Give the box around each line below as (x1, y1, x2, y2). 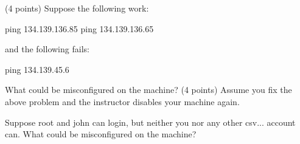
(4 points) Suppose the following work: (5, 2, 149, 14)
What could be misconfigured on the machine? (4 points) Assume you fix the (5, 83, 292, 96)
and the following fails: (5, 43, 89, 55)
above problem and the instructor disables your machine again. (5, 95, 240, 108)
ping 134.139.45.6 (5, 63, 69, 75)
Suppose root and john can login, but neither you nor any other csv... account (5, 115, 296, 128)
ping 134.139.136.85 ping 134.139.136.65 (5, 22, 154, 35)
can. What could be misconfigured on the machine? (5, 128, 197, 140)
